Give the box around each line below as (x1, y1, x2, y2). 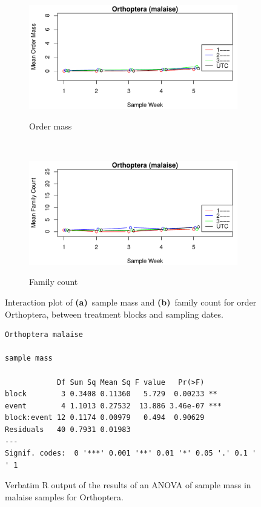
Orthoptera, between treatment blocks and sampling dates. (5, 307, 223, 320)
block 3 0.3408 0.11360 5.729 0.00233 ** (5, 390, 217, 399)
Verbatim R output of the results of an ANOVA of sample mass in (5, 479, 251, 491)
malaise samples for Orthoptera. (5, 490, 124, 503)
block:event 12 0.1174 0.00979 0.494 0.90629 (5, 413, 205, 422)
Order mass (29, 119, 72, 132)
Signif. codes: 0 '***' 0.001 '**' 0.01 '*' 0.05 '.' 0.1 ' (5, 449, 257, 458)
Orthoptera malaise (5, 330, 83, 339)
